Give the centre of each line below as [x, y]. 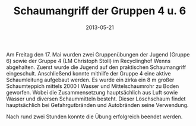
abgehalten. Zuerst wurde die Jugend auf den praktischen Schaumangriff [96, 67]
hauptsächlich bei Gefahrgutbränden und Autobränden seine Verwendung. [97, 105]
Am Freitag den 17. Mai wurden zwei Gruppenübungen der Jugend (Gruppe [98, 54]
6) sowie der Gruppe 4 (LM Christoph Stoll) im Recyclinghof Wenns [88, 61]
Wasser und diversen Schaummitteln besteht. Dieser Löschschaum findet [96, 99]
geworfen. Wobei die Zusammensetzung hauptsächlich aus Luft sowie [92, 92]
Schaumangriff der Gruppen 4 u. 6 [100, 11]
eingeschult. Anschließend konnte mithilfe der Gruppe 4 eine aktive [88, 73]
